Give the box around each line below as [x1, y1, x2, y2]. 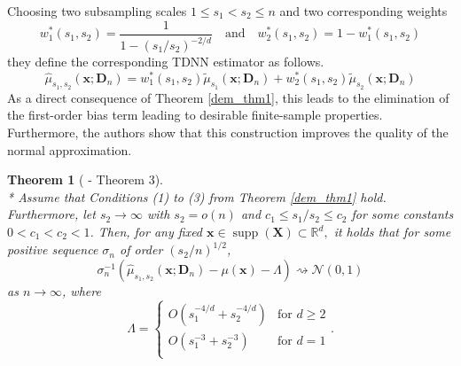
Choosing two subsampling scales [7, 2, 187, 19]
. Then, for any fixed [90, 222, 203, 241]
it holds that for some [333, 222, 451, 241]
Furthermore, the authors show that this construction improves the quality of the [7, 123, 449, 142]
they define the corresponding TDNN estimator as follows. [7, 52, 324, 70]
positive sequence [7, 240, 98, 259]
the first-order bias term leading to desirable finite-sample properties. [7, 105, 383, 124]
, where [62, 281, 101, 300]
